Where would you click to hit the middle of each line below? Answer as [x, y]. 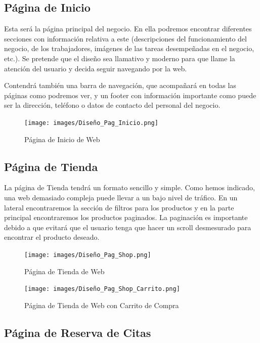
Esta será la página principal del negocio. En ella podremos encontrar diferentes [128, 29]
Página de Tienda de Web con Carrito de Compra [102, 305]
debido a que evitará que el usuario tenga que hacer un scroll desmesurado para [128, 227]
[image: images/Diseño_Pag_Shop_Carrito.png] [102, 289]
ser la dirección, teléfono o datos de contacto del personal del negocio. [112, 105]
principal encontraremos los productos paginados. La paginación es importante [126, 217]
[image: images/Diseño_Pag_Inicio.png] [91, 123]
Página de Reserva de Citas [78, 332]
